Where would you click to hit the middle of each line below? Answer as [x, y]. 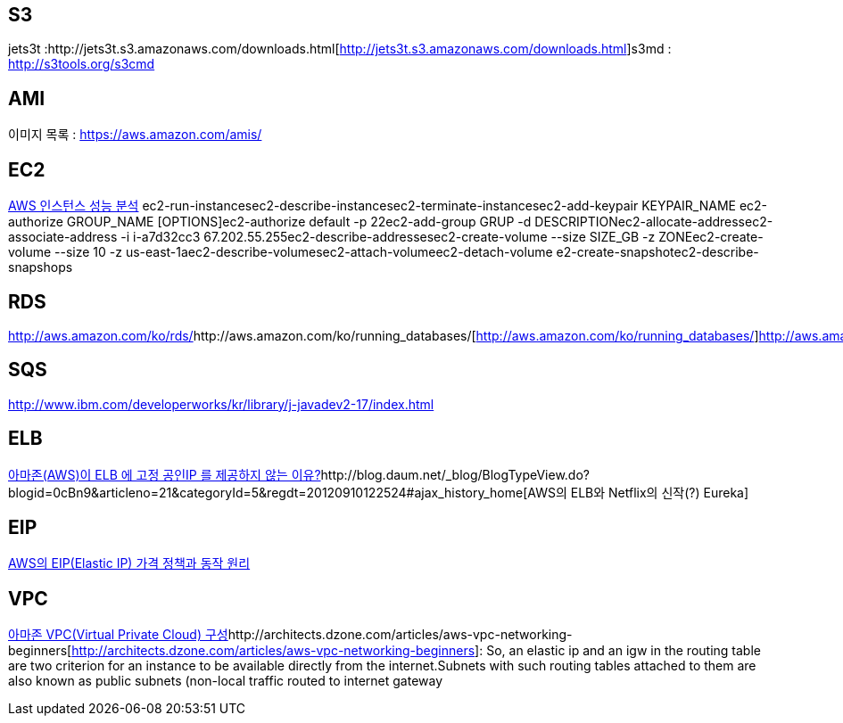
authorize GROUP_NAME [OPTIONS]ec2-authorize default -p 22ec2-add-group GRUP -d [270, 222]
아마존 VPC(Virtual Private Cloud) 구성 [118, 635]
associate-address [63, 237]
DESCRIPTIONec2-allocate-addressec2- [654, 222]
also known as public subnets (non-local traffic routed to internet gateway [226, 681]
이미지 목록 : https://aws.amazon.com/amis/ [135, 135]
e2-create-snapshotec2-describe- [657, 252]
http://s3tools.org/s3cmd [82, 64]
